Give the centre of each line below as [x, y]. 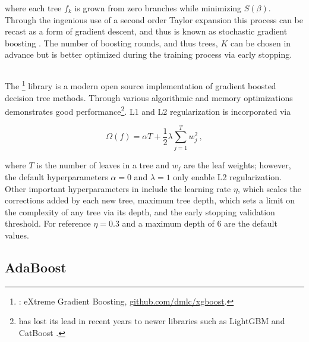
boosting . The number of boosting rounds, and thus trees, [111, 43]
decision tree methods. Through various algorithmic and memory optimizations [149, 97]
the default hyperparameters [56, 177]
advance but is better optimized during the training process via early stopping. [149, 54]
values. [17, 235]
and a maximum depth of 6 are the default [200, 223]
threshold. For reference [48, 223]
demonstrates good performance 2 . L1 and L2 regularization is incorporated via [148, 110]
